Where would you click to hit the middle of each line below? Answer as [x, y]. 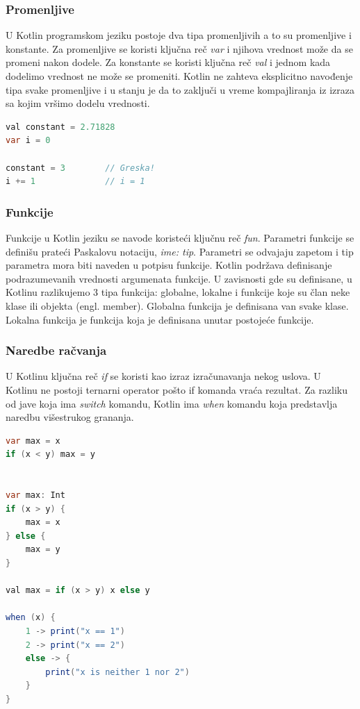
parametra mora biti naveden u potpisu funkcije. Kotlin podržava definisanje [169, 265]
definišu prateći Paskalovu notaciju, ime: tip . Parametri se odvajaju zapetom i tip [180, 251]
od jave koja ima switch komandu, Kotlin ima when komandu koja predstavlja [172, 403]
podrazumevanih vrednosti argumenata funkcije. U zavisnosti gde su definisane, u [179, 278]
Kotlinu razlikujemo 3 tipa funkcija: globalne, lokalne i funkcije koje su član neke [178, 292]
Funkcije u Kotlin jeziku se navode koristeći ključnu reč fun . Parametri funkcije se [180, 237]
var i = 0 [28, 141]
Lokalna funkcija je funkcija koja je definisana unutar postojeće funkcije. [160, 319]
